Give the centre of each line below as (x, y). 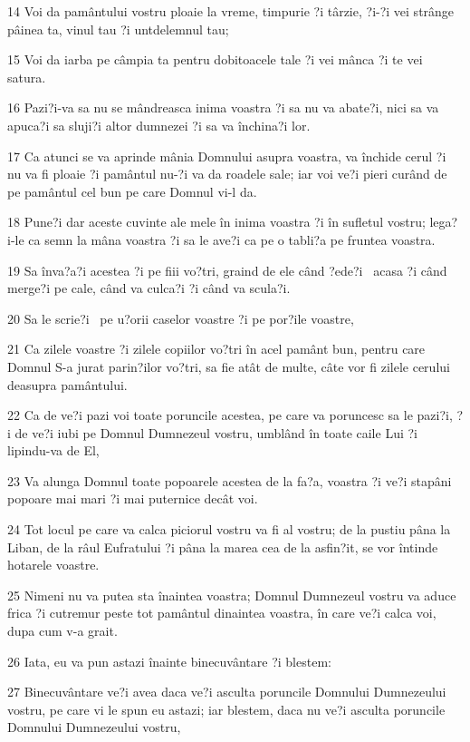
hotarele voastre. (53, 565)
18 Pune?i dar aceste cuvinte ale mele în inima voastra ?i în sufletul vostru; (216, 222)
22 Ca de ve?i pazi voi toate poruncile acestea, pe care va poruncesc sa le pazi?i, (230, 415)
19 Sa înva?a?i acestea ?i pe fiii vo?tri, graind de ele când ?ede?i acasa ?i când (227, 270)
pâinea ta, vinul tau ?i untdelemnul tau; (118, 29)
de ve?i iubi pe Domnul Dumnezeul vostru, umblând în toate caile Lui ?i (216, 432)
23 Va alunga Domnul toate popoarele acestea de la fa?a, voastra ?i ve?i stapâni (230, 480)
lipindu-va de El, (53, 450)
